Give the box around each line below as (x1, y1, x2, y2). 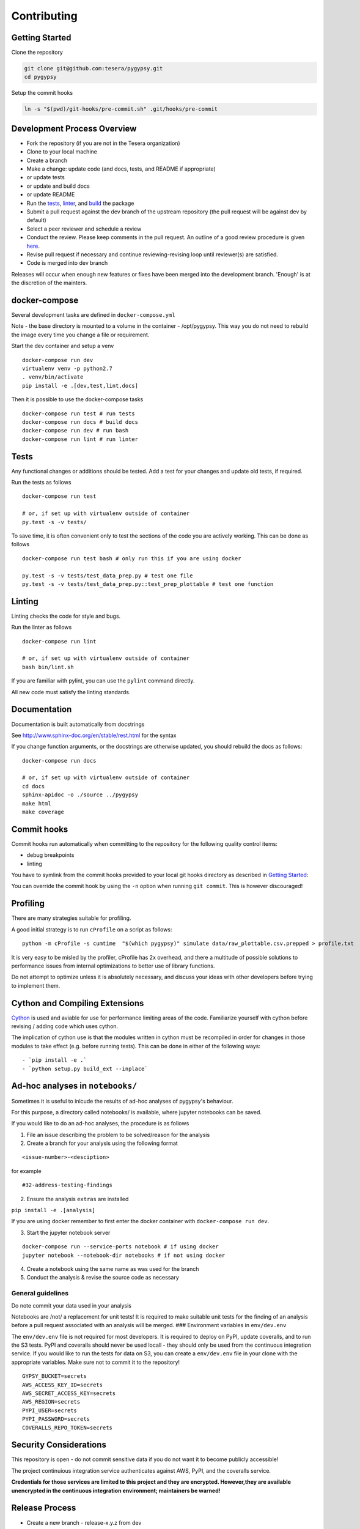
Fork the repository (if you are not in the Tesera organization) (26, 139, 180, 147)
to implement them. (11, 982, 61, 989)
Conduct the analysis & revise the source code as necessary (26, 1274, 180, 1281)
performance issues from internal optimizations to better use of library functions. (11, 962, 215, 969)
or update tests (26, 174, 65, 181)
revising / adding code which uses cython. (11, 1023, 119, 1030)
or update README (26, 191, 75, 198)
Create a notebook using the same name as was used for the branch (26, 1265, 199, 1272)
